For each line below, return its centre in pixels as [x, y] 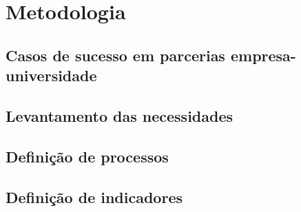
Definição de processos [87, 156]
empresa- [263, 55]
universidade [51, 75]
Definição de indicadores [94, 197]
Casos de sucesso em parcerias [115, 55]
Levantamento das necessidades [120, 115]
